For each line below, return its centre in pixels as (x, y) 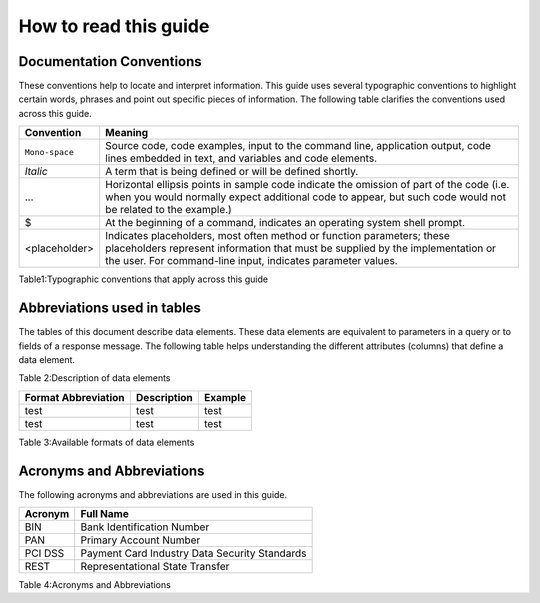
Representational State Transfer (155, 566)
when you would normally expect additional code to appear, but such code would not (306, 197)
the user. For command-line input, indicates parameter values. (252, 261)
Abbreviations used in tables (110, 308)
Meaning (127, 133)
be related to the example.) (168, 210)
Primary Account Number (140, 540)
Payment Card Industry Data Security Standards (193, 553)
